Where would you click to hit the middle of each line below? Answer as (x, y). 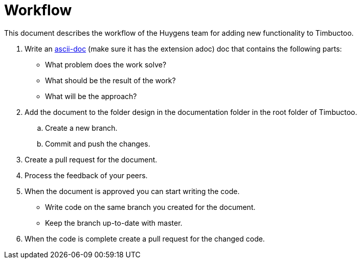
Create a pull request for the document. (91, 159)
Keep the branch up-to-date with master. (114, 223)
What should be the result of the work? (110, 80)
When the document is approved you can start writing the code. (132, 191)
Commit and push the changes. (98, 144)
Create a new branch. (81, 128)
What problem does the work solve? (106, 64)
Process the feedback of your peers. (86, 175)
